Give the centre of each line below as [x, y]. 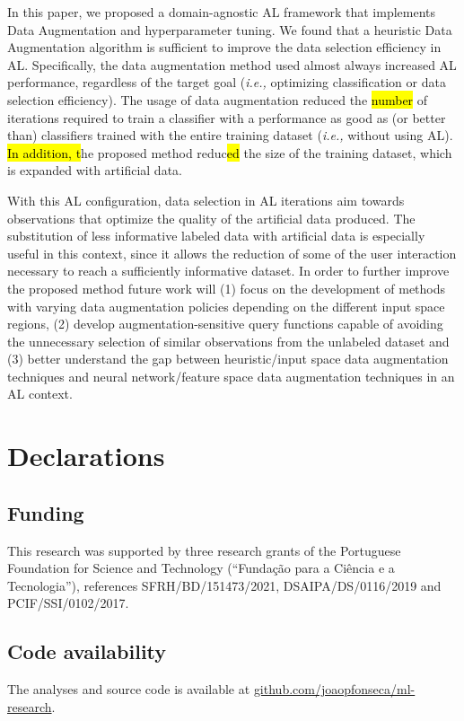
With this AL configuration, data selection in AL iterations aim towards [206, 200]
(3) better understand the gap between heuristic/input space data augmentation [228, 359]
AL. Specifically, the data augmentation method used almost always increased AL [232, 64]
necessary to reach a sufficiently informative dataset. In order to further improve [228, 271]
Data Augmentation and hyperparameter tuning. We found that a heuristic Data [230, 29]
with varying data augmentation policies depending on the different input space [226, 306]
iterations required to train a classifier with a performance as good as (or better [227, 117]
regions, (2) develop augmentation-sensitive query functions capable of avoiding [225, 324]
